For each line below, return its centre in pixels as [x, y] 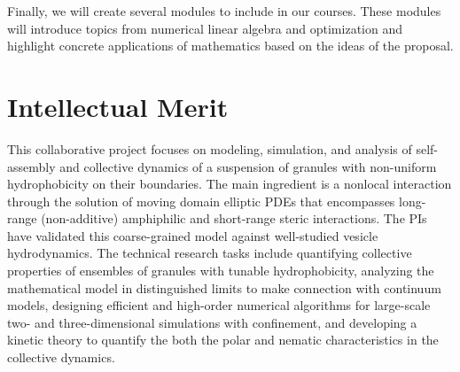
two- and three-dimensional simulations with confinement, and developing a [212, 322]
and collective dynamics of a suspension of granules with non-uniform [248, 166]
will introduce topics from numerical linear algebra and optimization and [205, 28]
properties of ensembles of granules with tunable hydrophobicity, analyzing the [221, 271]
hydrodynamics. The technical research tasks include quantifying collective [210, 253]
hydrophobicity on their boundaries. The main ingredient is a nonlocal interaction [230, 184]
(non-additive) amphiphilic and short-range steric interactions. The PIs [234, 218]
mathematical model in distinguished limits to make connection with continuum [224, 287]
